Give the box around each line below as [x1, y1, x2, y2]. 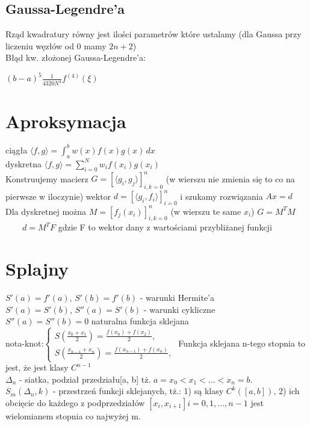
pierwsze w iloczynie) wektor [5, 190, 111, 202]
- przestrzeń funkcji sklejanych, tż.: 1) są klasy [52, 384, 224, 397]
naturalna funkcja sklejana [91, 315, 189, 327]
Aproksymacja [5, 108, 126, 133]
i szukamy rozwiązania [180, 190, 263, 202]
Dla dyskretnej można [5, 205, 87, 217]
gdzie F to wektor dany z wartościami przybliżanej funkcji [58, 221, 272, 233]
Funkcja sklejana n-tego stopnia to [178, 337, 306, 350]
